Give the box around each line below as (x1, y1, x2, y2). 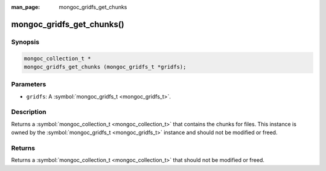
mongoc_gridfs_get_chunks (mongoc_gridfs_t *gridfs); (24, 63, 187, 70)
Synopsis (11, 37, 39, 46)
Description (11, 108, 46, 116)
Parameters (11, 80, 46, 89)
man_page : (11, 4, 40, 10)
